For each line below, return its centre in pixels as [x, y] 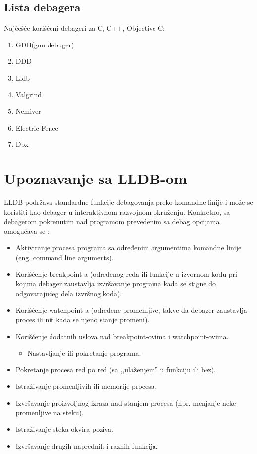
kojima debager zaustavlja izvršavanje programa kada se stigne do [116, 284]
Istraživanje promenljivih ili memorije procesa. [86, 386]
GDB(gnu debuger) [45, 44]
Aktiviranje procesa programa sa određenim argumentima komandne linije [128, 248]
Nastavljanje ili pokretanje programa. [84, 353]
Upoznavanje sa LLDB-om [96, 178]
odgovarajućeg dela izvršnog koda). [69, 293]
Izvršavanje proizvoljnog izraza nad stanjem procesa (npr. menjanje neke [126, 402]
